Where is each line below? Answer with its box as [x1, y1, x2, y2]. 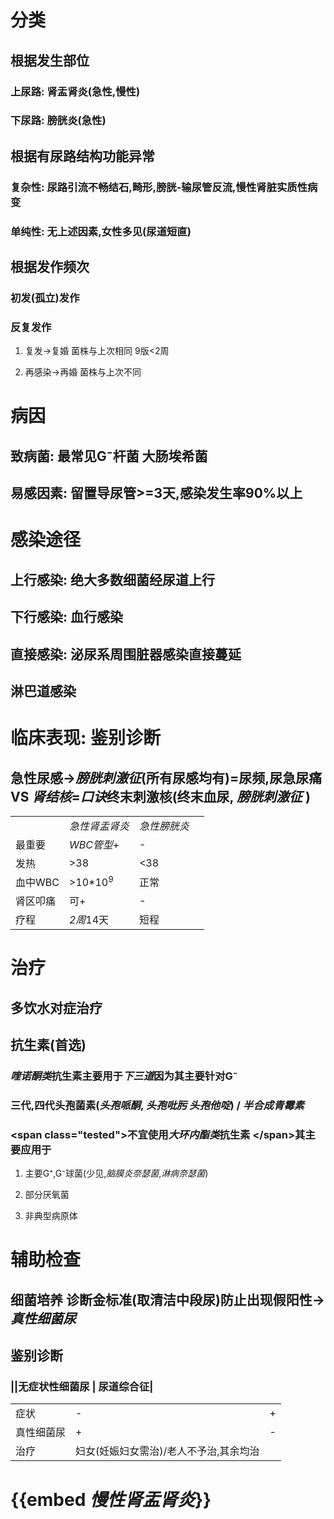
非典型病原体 [24, 1210, 78, 1222]
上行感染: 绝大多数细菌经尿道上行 [10, 571, 215, 588]
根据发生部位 [10, 52, 90, 69]
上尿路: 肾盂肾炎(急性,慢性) [10, 84, 141, 98]
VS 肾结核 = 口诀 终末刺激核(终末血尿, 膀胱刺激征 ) [10, 788, 311, 805]
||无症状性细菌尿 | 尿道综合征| [10, 1379, 154, 1393]
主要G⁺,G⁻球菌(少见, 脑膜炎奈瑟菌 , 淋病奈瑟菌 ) [24, 1167, 209, 1180]
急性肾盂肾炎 [68, 819, 130, 833]
